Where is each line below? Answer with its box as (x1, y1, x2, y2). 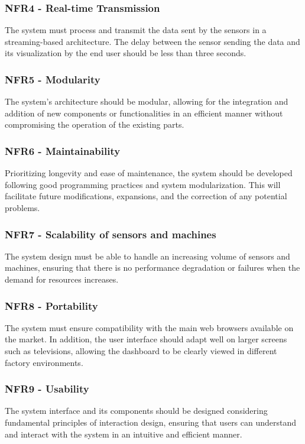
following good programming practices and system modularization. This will (5, 178, 281, 190)
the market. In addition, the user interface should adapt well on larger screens (5, 333, 287, 345)
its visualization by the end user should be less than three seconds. (5, 47, 246, 59)
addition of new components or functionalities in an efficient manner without (5, 106, 283, 119)
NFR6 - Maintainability (5, 143, 121, 158)
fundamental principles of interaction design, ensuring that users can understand (5, 416, 297, 428)
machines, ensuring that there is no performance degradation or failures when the (5, 261, 300, 274)
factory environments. (5, 356, 83, 368)
